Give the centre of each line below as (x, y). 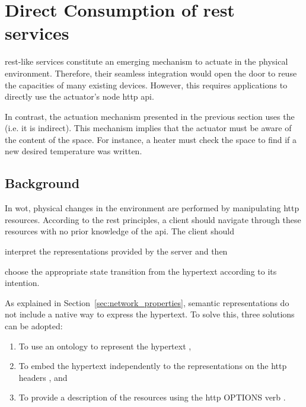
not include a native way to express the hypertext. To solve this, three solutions (150, 314)
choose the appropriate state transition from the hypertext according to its (141, 271)
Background (42, 183)
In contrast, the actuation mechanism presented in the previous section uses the (150, 116)
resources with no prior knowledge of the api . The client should (119, 231)
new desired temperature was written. (74, 151)
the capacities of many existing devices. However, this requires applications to (146, 85)
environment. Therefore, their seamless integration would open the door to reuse (151, 73)
